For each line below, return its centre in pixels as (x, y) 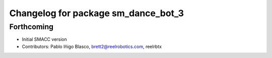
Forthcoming (31, 27)
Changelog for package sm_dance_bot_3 (96, 13)
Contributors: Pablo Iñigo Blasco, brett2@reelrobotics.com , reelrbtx (92, 46)
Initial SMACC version (45, 39)
